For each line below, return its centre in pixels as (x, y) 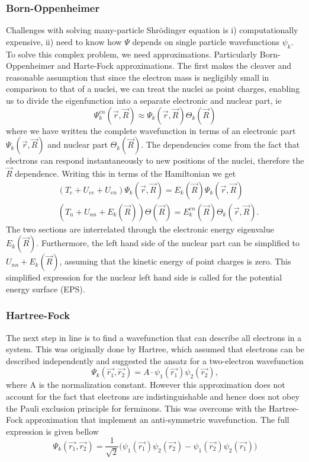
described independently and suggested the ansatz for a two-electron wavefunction (155, 360)
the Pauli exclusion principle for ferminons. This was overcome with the (136, 408)
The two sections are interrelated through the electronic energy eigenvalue (140, 229)
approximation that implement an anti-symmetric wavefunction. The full (157, 420)
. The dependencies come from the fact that (221, 144)
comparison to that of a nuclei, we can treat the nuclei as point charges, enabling (153, 89)
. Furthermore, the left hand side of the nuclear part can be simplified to (168, 243)
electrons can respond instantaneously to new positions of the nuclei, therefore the (155, 160)
